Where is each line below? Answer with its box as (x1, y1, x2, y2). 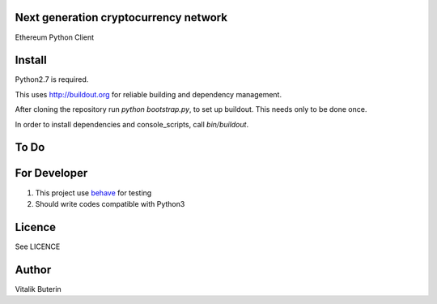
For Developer (15, 166, 88, 180)
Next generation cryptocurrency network (15, 11, 228, 24)
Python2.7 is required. (15, 75, 89, 84)
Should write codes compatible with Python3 (35, 199, 185, 208)
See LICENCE (15, 242, 61, 251)
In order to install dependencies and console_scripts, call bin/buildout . (15, 119, 249, 129)
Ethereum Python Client (15, 32, 95, 42)
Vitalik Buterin (15, 284, 62, 293)
